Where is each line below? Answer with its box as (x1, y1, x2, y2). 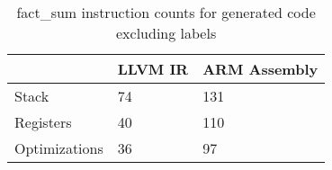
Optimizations (14, 138, 103, 158)
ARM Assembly (202, 58, 319, 79)
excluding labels (116, 22, 217, 43)
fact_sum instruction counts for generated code (16, 2, 316, 22)
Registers (14, 112, 72, 132)
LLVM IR (117, 58, 189, 79)
